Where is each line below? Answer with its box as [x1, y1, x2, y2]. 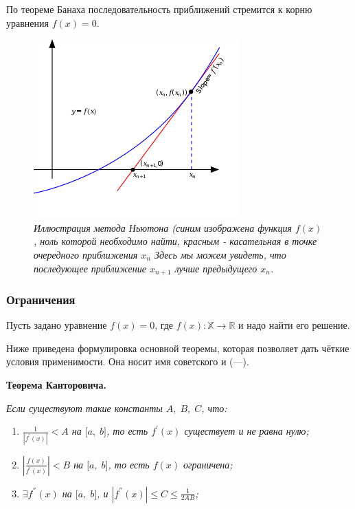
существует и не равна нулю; [184, 424, 309, 438]
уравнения [6, 15, 49, 30]
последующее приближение [34, 261, 146, 275]
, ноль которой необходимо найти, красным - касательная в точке [34, 234, 317, 248]
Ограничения [6, 290, 76, 307]
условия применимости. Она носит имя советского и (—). [6, 354, 249, 369]
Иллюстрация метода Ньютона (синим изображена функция [34, 220, 292, 235]
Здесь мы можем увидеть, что [154, 247, 286, 261]
